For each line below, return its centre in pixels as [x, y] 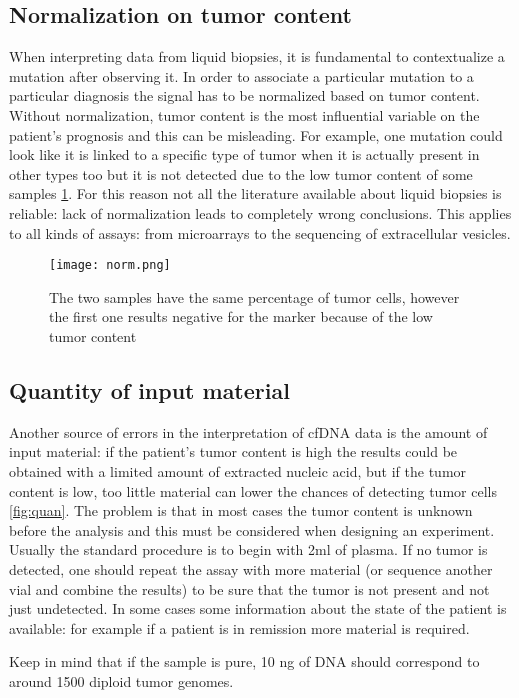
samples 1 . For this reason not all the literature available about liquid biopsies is [255, 193]
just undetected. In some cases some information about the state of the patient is [258, 608]
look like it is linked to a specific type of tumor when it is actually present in [244, 154]
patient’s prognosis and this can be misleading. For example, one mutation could [256, 134]
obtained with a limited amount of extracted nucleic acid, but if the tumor [238, 470]
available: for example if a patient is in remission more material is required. [239, 627]
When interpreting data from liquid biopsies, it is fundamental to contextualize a [257, 56]
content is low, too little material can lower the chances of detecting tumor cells [253, 490]
